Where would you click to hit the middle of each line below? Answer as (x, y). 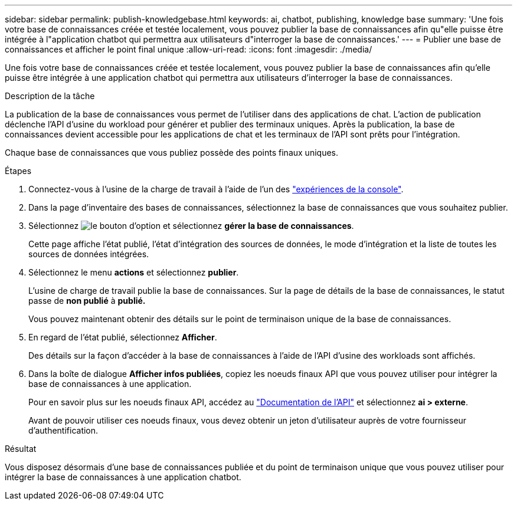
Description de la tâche (50, 96)
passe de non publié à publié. (87, 301)
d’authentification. (63, 430)
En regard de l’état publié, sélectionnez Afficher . (123, 337)
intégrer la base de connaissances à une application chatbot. (123, 477)
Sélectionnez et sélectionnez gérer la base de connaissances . (191, 226)
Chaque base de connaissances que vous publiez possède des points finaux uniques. (171, 153)
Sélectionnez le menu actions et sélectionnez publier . (134, 272)
